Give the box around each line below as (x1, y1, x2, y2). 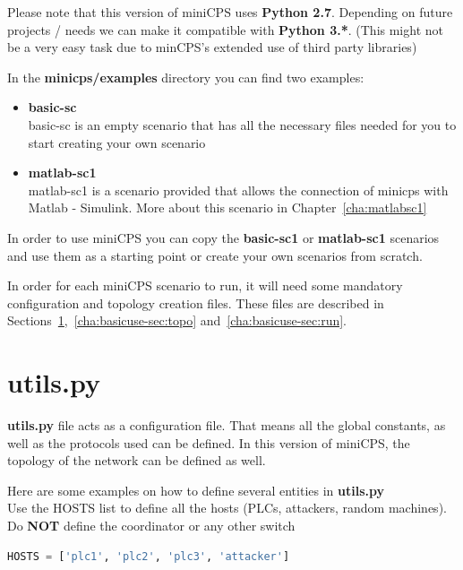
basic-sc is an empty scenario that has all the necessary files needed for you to (28, 115, 457, 134)
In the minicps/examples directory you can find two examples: (7, 67, 364, 86)
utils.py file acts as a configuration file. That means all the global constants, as (7, 416, 446, 435)
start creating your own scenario (28, 133, 206, 151)
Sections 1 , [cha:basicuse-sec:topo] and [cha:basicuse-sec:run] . (7, 311, 347, 330)
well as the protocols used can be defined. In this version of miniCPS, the (7, 433, 410, 452)
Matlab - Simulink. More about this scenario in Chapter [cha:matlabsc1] (28, 198, 427, 217)
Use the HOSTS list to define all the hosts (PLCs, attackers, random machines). (7, 498, 447, 517)
